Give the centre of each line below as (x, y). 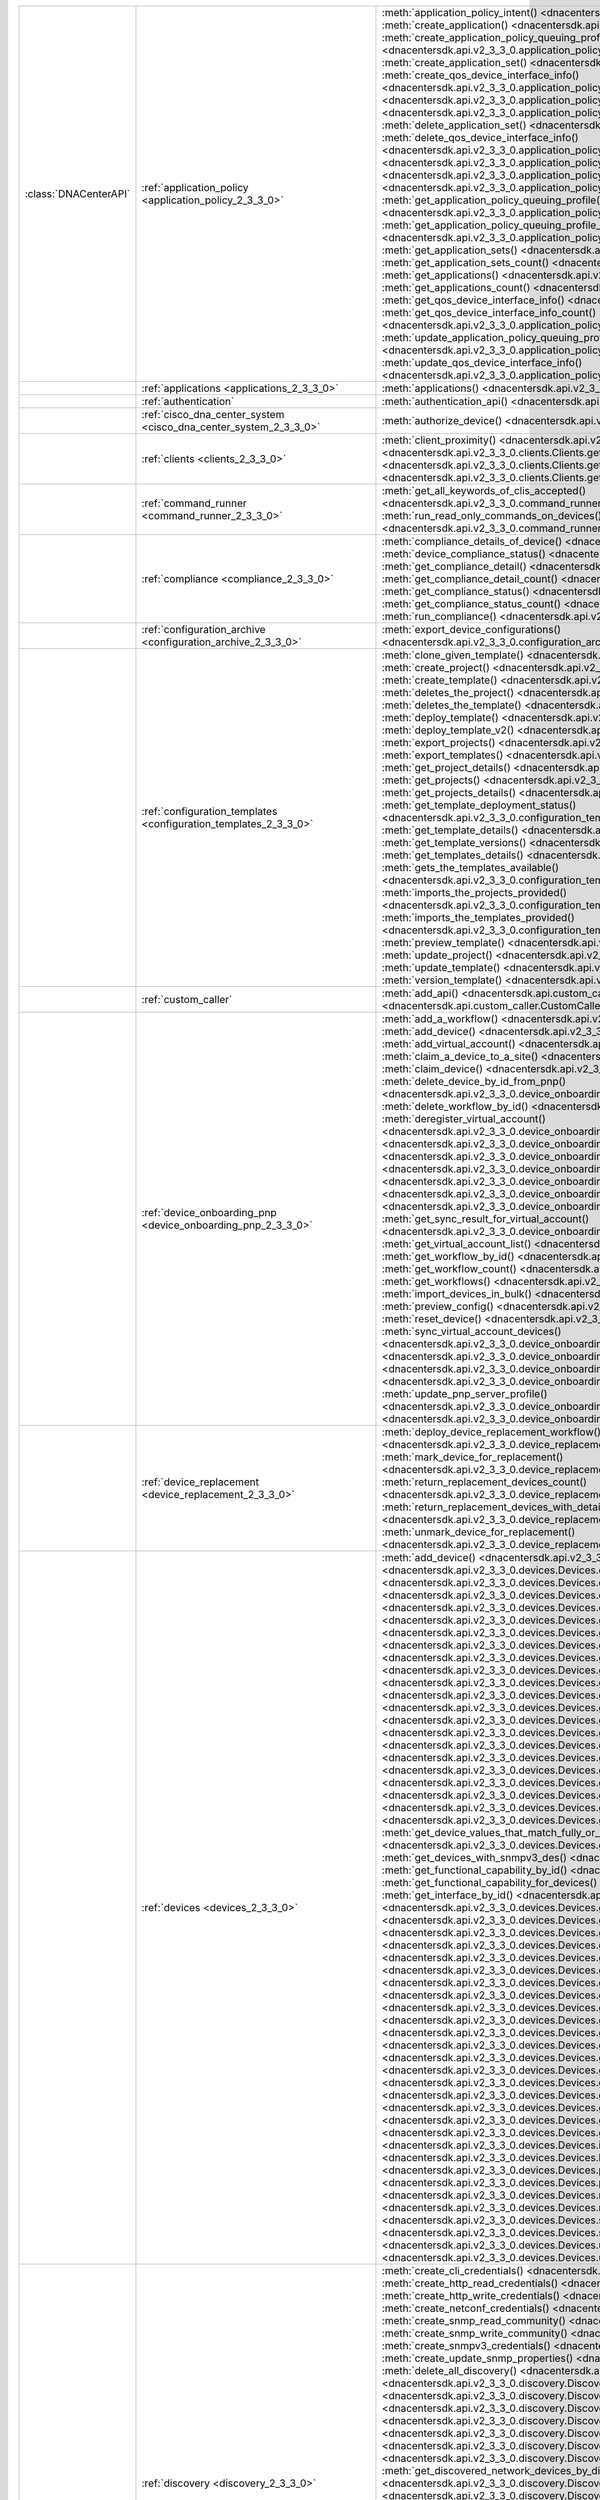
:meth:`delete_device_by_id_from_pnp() (474, 1081)
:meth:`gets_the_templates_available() (470, 867)
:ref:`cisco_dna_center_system (213, 414)
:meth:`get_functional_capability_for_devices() (489, 1882)
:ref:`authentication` (188, 401)
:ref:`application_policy (195, 187)
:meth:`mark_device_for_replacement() (472, 1457)
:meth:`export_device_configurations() (471, 629)
